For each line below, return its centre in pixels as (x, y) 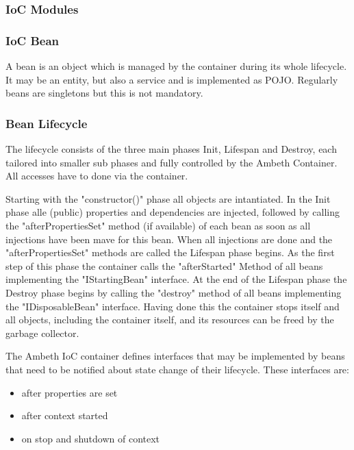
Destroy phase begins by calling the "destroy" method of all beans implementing (174, 292)
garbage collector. (42, 333)
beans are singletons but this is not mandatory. (104, 93)
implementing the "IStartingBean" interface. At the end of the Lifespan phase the (176, 279)
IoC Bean (33, 40)
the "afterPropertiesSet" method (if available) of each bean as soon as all (158, 226)
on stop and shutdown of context (91, 438)
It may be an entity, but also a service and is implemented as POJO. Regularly (172, 79)
